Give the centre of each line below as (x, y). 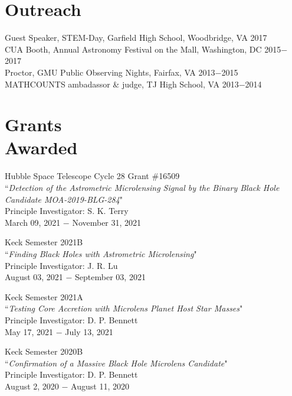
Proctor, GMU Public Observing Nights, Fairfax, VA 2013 (110, 72)
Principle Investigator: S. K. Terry (67, 211)
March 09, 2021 (33, 222)
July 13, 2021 (89, 331)
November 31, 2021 (107, 222)
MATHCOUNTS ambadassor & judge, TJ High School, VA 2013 (122, 84)
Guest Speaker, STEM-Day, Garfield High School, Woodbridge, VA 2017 (136, 38)
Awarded (41, 147)
